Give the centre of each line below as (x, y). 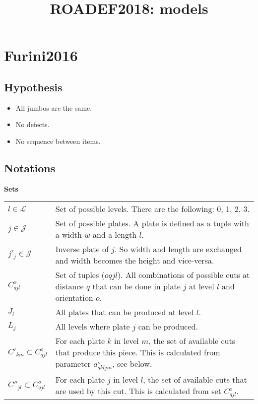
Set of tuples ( (80, 275)
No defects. (32, 124)
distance (69, 286)
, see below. (132, 364)
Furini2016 (41, 55)
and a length (115, 235)
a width (68, 235)
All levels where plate (93, 327)
